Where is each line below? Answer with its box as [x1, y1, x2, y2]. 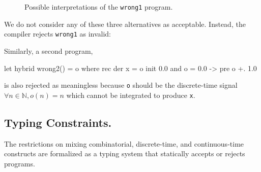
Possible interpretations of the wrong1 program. [24, 2, 173, 12]
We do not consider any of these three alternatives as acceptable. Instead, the [4, 18, 246, 29]
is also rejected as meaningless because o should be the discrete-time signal [4, 80, 238, 90]
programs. [4, 158, 35, 168]
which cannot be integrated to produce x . [66, 89, 195, 100]
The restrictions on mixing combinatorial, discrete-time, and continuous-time [4, 138, 244, 149]
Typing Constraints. [4, 114, 112, 130]
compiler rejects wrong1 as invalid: [4, 28, 111, 39]
